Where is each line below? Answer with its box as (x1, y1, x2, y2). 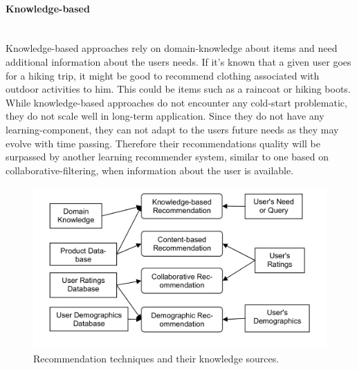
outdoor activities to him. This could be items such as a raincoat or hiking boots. (6, 82, 351, 96)
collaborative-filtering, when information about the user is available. (6, 163, 294, 177)
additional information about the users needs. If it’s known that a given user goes (6, 54, 351, 68)
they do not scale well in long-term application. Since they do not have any (6, 109, 324, 123)
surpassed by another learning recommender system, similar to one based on (6, 149, 329, 164)
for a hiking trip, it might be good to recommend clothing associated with (6, 68, 320, 82)
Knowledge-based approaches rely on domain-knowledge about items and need (6, 41, 338, 55)
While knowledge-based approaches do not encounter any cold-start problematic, (6, 95, 347, 109)
